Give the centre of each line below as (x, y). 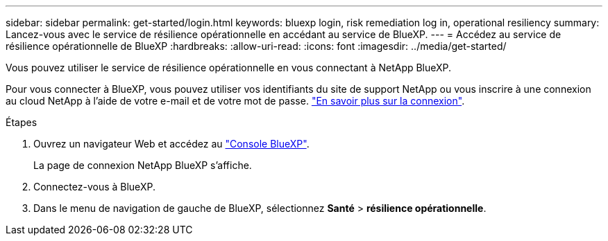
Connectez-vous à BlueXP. (94, 187)
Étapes (22, 122)
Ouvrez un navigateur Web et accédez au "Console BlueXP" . (171, 144)
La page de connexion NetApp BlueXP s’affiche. (143, 165)
